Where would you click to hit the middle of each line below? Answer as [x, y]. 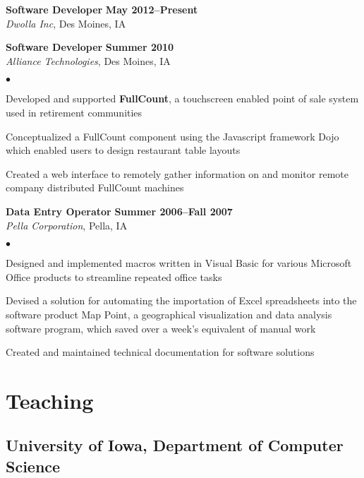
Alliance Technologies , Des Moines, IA [88, 60]
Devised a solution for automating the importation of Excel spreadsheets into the [181, 300]
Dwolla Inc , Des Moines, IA [66, 23]
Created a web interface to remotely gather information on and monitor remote [177, 173]
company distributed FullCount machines [95, 187]
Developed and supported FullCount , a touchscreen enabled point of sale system [182, 98]
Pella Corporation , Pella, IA [67, 225]
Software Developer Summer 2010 [90, 47]
